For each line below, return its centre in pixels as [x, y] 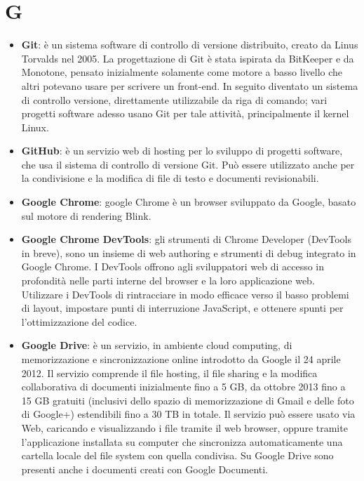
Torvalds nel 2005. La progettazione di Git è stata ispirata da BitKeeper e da [188, 58]
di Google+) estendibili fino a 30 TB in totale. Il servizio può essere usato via [188, 414]
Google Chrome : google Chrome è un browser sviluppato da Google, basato [189, 202]
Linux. [35, 127]
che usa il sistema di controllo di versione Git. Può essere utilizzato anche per [188, 164]
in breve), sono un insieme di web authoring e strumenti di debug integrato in [189, 252]
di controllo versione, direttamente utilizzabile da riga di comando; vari [174, 99]
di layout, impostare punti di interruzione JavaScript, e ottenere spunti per [182, 308]
